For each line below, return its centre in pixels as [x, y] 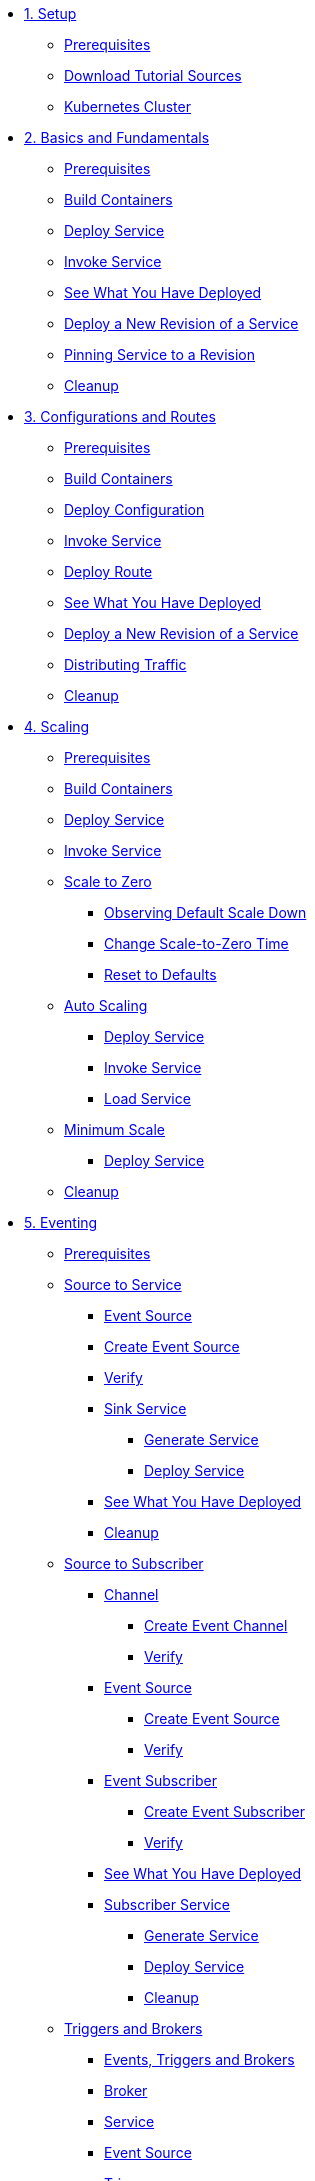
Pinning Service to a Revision [160, 354]
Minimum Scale [114, 1129]
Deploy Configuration [134, 509]
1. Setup [50, 13]
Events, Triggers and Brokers [199, 2059]
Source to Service [123, 1284]
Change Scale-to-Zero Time [196, 943]
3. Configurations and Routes [120, 416]
